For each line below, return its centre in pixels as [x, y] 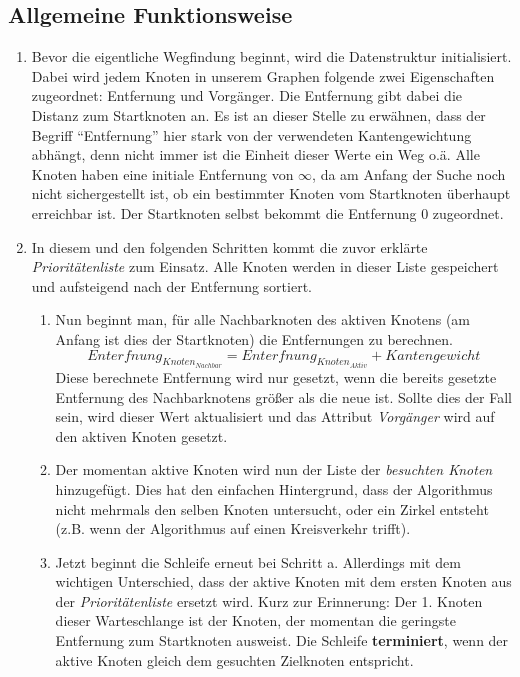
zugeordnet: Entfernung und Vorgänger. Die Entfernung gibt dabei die [247, 95]
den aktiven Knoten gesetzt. [141, 435]
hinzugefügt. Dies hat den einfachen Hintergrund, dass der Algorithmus [274, 488]
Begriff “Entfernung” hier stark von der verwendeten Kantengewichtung [251, 134]
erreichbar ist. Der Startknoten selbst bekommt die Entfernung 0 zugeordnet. [267, 212]
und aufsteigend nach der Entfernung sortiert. [171, 285]
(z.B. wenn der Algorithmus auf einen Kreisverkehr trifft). [233, 528]
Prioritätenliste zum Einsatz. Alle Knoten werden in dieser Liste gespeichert [265, 266]
